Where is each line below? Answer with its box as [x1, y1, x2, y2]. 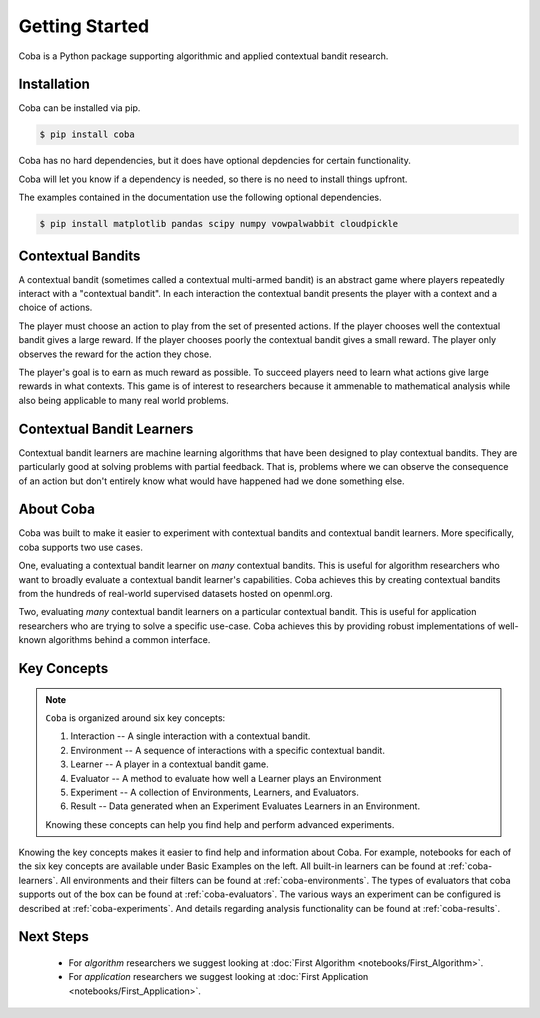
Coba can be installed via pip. [18, 102, 141, 114]
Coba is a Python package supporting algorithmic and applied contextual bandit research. [18, 50, 389, 62]
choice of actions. [18, 301, 93, 314]
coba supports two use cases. [18, 541, 144, 553]
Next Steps [18, 928, 89, 945]
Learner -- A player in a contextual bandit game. [70, 758, 269, 770]
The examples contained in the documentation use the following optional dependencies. [18, 191, 382, 204]
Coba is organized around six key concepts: [45, 711, 226, 724]
